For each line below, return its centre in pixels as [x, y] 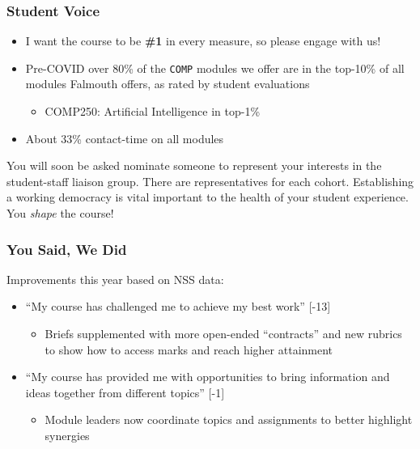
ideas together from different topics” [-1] [125, 392]
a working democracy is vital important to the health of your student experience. [208, 197]
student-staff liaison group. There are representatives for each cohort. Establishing [210, 181]
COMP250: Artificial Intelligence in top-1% [153, 111]
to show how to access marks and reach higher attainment [189, 349]
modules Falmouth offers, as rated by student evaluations [168, 84]
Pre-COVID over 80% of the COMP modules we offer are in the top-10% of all [215, 68]
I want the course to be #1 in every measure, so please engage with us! [203, 41]
